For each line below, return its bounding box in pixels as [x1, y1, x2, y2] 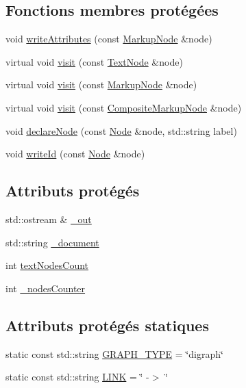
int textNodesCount [5, 258, 89, 272]
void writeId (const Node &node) [5, 146, 145, 161]
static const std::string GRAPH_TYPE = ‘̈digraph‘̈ [5, 346, 223, 361]
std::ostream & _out [5, 211, 92, 226]
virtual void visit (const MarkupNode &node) [5, 77, 197, 92]
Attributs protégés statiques [5, 314, 209, 335]
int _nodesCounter [5, 281, 86, 295]
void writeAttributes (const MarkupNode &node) [5, 31, 212, 46]
